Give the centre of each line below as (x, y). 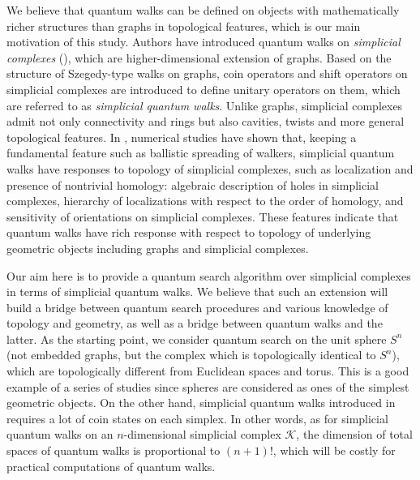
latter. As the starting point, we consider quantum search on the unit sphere (197, 339)
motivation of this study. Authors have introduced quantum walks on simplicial (204, 42)
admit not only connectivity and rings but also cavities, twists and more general (206, 121)
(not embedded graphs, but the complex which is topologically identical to (191, 355)
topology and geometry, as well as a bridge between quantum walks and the (195, 323)
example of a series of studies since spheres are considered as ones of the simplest (208, 386)
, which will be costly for (334, 450)
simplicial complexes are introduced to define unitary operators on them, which (204, 89)
